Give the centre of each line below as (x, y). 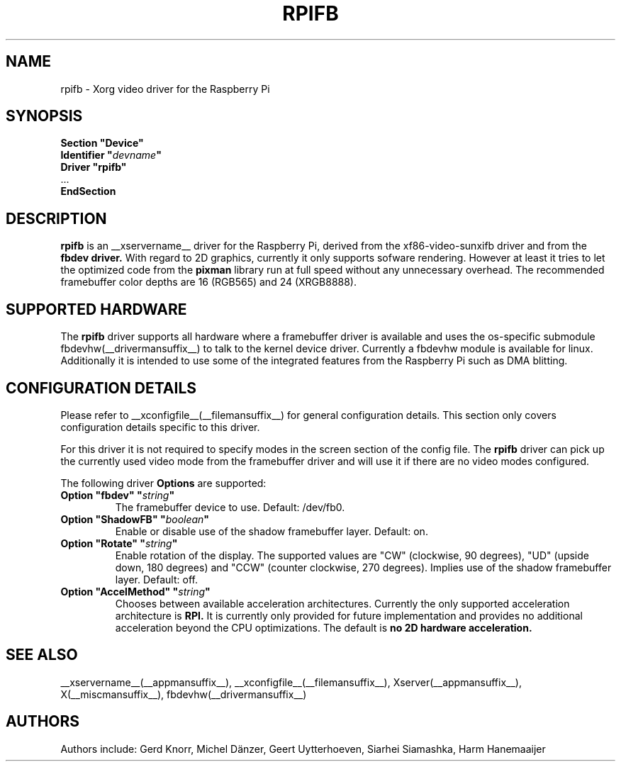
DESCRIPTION (56, 218)
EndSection (88, 191)
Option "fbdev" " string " (118, 495)
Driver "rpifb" (94, 167)
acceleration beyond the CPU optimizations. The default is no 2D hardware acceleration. (324, 627)
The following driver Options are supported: (163, 483)
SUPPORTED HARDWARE (96, 309)
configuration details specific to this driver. (160, 427)
